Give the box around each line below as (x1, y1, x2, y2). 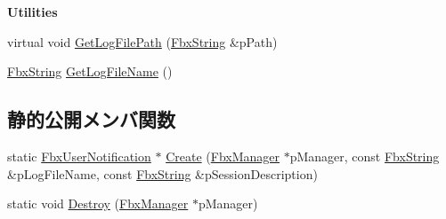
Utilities (7, 3, 58, 20)
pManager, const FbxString (289, 146, 440, 165)
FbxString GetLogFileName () (7, 62, 173, 81)
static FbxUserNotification (7, 146, 151, 165)
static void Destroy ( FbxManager (7, 194, 189, 213)
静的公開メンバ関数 (7, 106, 175, 133)
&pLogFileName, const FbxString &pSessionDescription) (7, 164, 318, 183)
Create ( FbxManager (166, 146, 280, 165)
